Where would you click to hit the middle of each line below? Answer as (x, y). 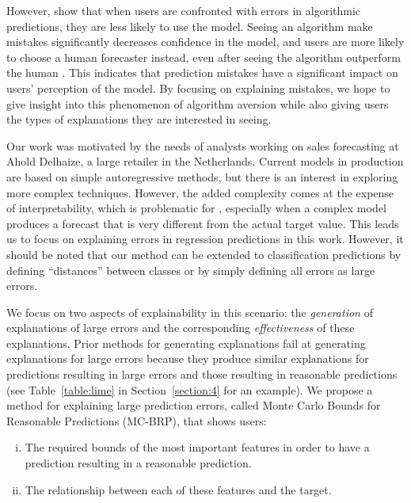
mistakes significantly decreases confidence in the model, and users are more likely (205, 42)
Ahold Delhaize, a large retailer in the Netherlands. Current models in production (205, 161)
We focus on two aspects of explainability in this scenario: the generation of (190, 312)
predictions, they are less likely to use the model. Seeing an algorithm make (190, 26)
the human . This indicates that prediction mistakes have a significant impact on (202, 72)
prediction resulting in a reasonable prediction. (138, 463)
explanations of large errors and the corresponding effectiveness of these (181, 328)
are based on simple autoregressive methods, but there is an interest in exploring (202, 176)
